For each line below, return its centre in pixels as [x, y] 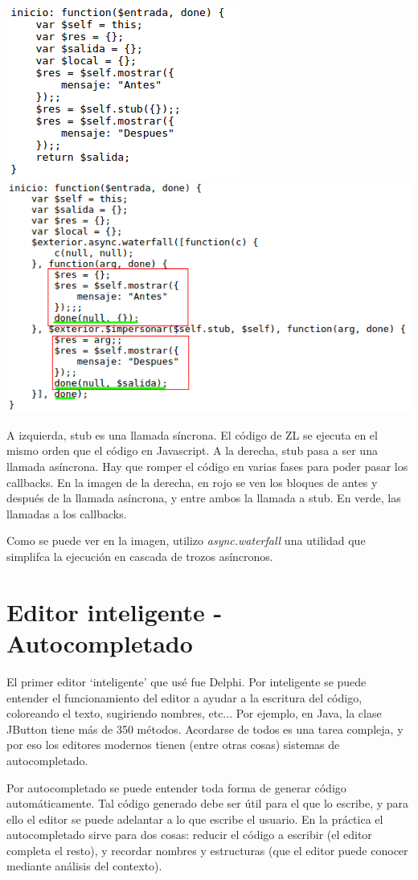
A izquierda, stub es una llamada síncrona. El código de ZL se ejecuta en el [192, 434]
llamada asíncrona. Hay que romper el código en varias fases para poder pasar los [207, 467]
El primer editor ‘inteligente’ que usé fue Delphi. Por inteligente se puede [186, 681]
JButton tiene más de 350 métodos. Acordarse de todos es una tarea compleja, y [205, 729]
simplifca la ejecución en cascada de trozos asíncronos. [140, 557]
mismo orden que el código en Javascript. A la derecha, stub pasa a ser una [192, 450]
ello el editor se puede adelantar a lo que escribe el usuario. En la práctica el [195, 819]
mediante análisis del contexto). [84, 866]
